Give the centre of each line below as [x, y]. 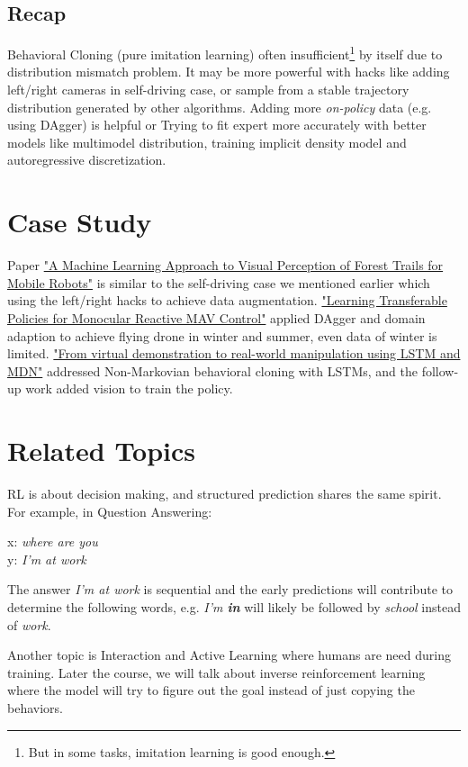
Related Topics [102, 451]
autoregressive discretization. [87, 160]
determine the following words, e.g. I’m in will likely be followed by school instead [234, 606]
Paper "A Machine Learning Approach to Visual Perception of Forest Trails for [225, 265]
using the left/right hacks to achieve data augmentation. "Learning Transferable [227, 300]
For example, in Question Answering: [110, 511]
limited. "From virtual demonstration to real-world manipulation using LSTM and [234, 353]
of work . [29, 624]
